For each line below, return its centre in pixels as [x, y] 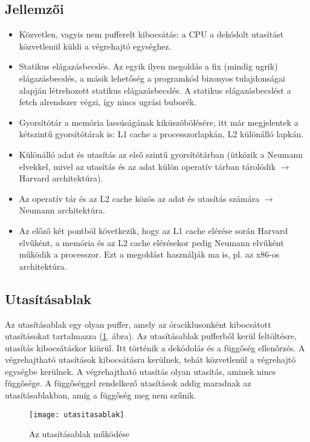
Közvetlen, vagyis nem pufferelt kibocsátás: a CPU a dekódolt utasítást [151, 34]
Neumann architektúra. [62, 210]
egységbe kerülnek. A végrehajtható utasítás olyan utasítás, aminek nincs [140, 371]
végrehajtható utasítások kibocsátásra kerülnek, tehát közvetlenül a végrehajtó [150, 359]
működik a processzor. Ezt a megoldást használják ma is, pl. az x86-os [149, 254]
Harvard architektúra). [61, 178]
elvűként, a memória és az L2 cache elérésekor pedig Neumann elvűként [151, 242]
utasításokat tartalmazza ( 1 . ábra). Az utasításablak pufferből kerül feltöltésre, [151, 336]
